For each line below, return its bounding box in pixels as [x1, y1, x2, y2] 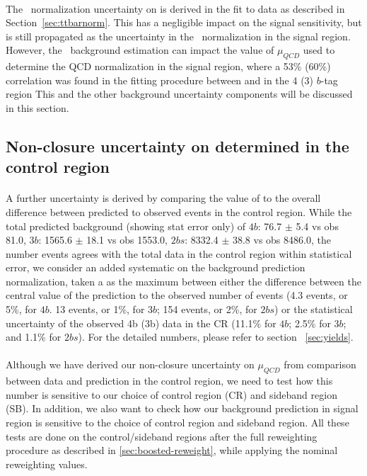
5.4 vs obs [296, 218, 339, 233]
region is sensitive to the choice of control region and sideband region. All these [6, 415, 349, 430]
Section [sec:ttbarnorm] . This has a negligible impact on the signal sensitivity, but [6, 15, 362, 30]
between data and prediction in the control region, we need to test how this [6, 373, 333, 388]
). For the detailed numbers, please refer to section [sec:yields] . [78, 329, 354, 344]
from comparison [284, 357, 356, 372]
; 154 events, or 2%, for [157, 302, 257, 317]
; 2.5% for [289, 315, 331, 330]
